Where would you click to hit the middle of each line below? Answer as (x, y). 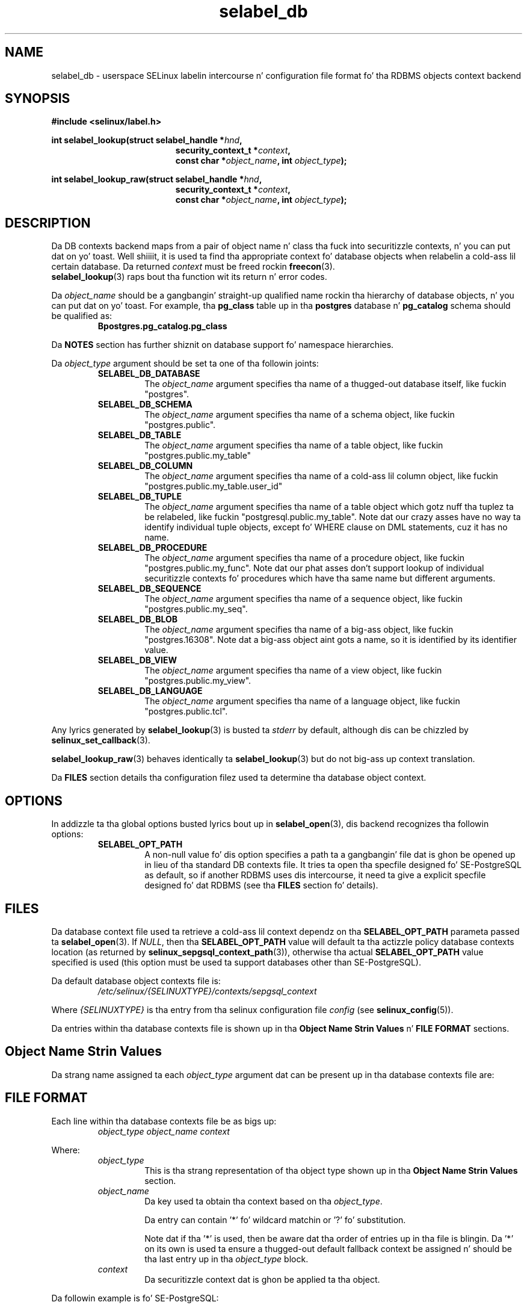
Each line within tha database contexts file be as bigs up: (164, 1121)
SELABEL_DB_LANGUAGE (150, 691)
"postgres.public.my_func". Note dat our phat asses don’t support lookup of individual (314, 568)
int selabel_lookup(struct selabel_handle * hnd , (147, 140)
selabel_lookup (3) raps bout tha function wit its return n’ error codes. (189, 277)
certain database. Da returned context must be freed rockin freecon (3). (193, 267)
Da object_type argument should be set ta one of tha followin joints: (185, 364)
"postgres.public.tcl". (186, 711)
